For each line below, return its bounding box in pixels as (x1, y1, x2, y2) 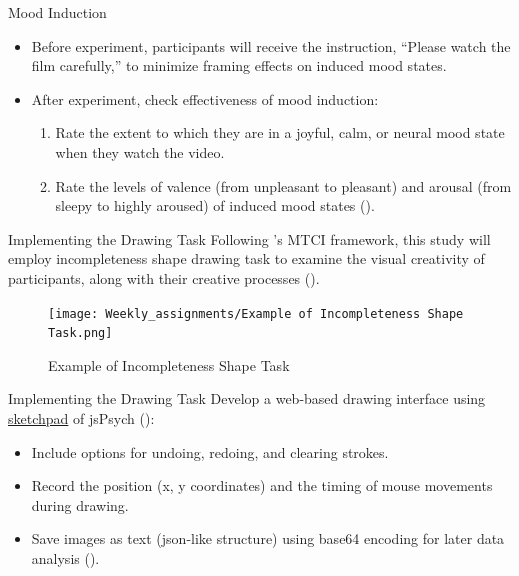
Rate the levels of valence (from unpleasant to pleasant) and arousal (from (55, 175, 512, 196)
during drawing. (31, 494, 129, 515)
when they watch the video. (55, 141, 225, 162)
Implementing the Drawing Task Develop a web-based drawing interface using (8, 388, 486, 409)
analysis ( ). (31, 548, 100, 568)
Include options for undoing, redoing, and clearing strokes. (31, 441, 389, 462)
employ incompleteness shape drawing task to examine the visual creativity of (8, 248, 485, 269)
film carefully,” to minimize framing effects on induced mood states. (31, 55, 447, 76)
